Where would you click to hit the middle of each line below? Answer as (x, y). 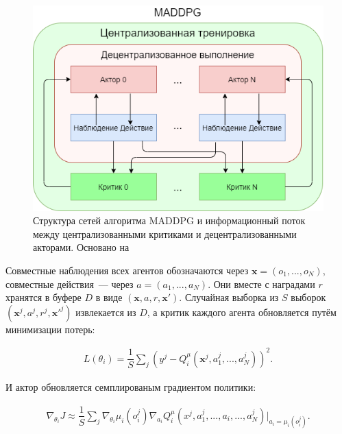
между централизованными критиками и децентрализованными (165, 233)
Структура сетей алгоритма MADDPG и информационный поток (169, 220)
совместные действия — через (70, 284)
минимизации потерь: (50, 329)
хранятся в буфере (44, 297)
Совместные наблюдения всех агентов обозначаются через (127, 270)
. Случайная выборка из (229, 297)
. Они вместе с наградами (261, 284)
